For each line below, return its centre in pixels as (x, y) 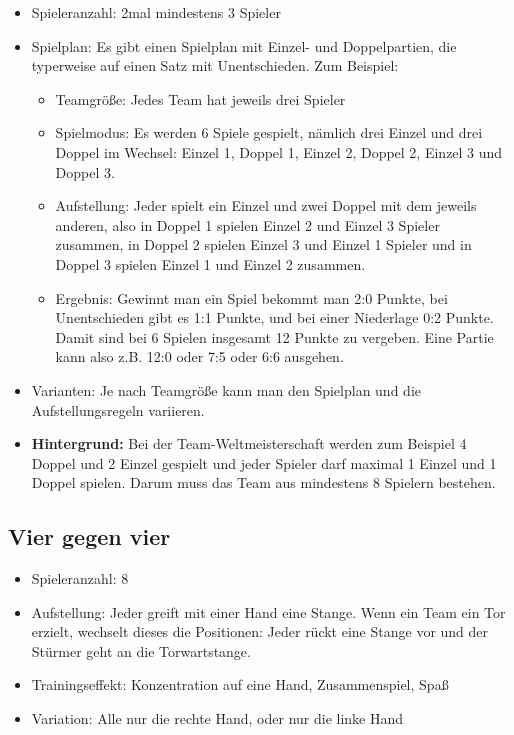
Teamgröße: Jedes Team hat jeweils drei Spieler (200, 98)
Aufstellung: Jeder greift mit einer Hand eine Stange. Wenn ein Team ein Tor (268, 611)
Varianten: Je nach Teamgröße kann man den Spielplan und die (226, 389)
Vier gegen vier (89, 536)
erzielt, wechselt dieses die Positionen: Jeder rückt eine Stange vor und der (260, 631)
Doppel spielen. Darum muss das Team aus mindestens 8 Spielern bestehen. (263, 482)
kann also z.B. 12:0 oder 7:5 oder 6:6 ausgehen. (199, 356)
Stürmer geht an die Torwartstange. (141, 650)
